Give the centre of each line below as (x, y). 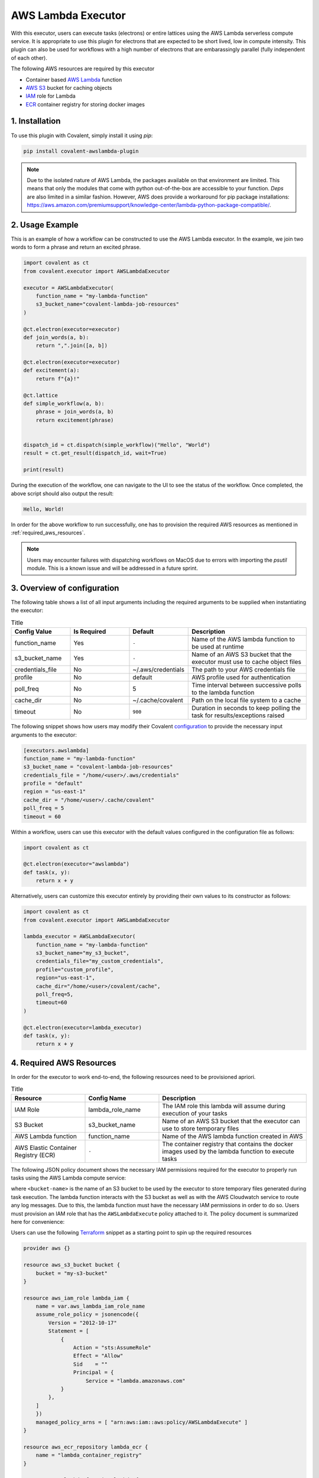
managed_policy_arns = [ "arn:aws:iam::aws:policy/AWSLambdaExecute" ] (142, 1422)
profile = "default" (53, 784)
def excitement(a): (51, 370)
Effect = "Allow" (98, 1356)
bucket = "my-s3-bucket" (72, 1273)
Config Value (33, 631)
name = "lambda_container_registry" (89, 1455)
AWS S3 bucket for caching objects (69, 87)
